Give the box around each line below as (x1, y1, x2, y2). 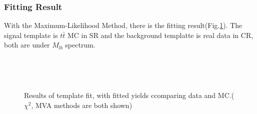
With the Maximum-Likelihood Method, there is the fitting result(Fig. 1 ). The (4, 20, 242, 30)
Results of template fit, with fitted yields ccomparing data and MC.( (24, 90, 234, 100)
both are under (4, 39, 50, 50)
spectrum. (65, 39, 95, 50)
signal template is (4, 29, 58, 40)
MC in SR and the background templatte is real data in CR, (67, 29, 253, 40)
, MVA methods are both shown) (31, 99, 132, 110)
